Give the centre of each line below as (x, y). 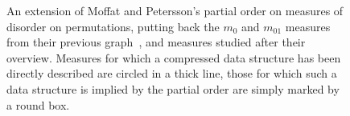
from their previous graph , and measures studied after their (156, 42)
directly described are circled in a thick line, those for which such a (172, 73)
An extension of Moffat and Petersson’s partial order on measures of (175, 10)
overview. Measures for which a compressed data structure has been (174, 57)
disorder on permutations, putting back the (113, 26)
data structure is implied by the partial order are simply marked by (173, 88)
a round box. (38, 104)
